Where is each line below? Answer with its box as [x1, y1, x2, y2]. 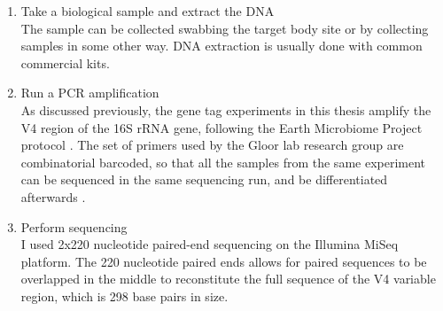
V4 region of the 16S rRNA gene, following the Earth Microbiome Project [20, 118, 423, 136]
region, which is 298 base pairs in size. [20, 286, 229, 305]
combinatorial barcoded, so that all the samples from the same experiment [20, 152, 426, 171]
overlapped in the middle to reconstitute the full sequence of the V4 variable [20, 269, 436, 288]
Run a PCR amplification [20, 83, 159, 102]
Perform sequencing [20, 217, 128, 236]
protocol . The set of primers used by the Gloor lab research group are [20, 136, 404, 154]
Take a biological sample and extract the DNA [20, 2, 275, 19]
